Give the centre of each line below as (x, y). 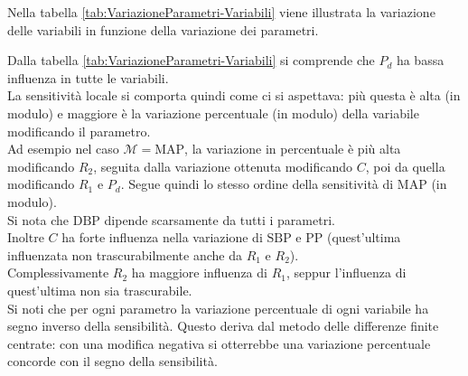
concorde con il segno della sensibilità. (112, 361)
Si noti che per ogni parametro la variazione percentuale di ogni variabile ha (218, 308)
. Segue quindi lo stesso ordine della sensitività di (257, 184)
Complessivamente (58, 273)
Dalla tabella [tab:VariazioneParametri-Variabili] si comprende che (191, 60)
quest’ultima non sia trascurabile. (100, 290)
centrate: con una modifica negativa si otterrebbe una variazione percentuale (219, 343)
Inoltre (26, 237)
